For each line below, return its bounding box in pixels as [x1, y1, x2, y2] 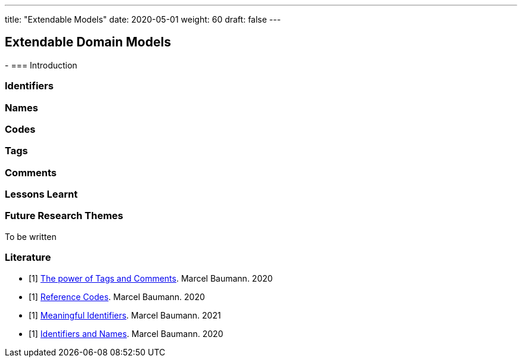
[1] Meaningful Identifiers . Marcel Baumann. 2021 [29, 310, 221, 320]
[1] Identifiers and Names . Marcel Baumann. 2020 [29, 328, 223, 339]
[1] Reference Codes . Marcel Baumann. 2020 [29, 291, 205, 302]
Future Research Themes [5, 210, 123, 222]
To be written [5, 231, 57, 242]
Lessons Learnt [5, 188, 78, 201]
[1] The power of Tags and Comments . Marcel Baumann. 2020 [29, 273, 273, 283]
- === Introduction [5, 60, 77, 70]
